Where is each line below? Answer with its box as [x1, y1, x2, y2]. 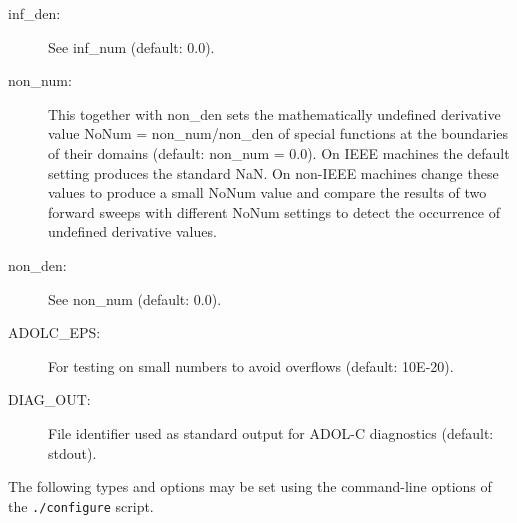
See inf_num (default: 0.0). [48, 36, 215, 57]
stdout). [48, 442, 97, 463]
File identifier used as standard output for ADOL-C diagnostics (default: [48, 422, 494, 443]
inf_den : [8, 3, 61, 23]
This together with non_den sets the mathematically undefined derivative [48, 103, 501, 124]
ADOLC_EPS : [8, 322, 101, 343]
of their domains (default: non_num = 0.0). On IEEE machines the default [48, 142, 510, 163]
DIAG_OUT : [8, 389, 91, 410]
